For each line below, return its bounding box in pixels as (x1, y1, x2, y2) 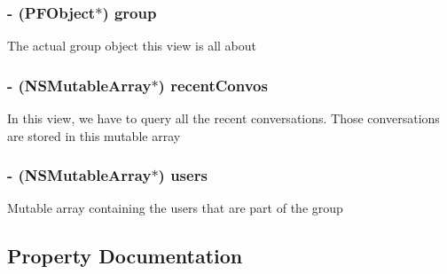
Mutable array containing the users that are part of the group (7, 199, 343, 217)
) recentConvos (158, 74, 268, 96)
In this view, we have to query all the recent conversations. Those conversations (7, 109, 440, 128)
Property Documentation (7, 242, 243, 270)
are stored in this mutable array (7, 126, 181, 145)
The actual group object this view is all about (7, 36, 256, 55)
